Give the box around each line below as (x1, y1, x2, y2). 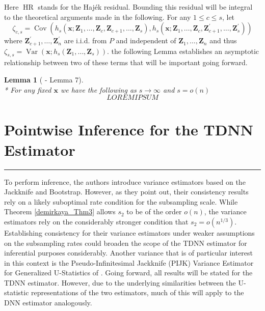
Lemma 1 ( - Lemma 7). (4, 74, 84, 85)
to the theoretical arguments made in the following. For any (4, 11, 191, 22)
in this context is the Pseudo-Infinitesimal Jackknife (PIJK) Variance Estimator (4, 257, 254, 268)
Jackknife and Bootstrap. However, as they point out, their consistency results (4, 186, 249, 197)
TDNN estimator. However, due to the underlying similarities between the (4, 277, 236, 288)
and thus (209, 35, 237, 46)
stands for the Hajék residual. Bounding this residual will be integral (38, 2, 253, 12)
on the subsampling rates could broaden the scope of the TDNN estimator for (4, 237, 247, 248)
